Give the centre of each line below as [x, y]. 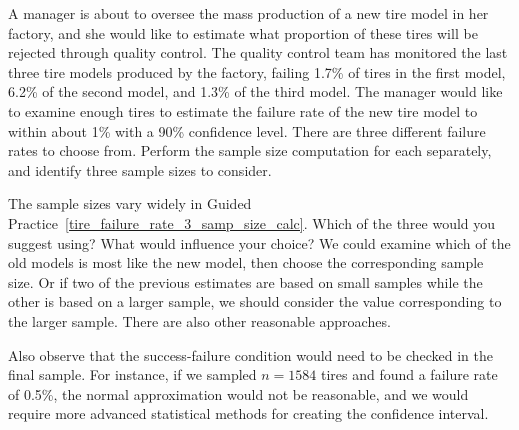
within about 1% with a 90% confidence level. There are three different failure [247, 130]
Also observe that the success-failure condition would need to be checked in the [250, 354]
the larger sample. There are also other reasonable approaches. [199, 320]
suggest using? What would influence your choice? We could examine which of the [259, 242]
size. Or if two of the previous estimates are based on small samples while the [245, 281]
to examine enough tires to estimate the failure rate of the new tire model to [243, 110]
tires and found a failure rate [409, 374]
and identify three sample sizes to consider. [140, 169]
